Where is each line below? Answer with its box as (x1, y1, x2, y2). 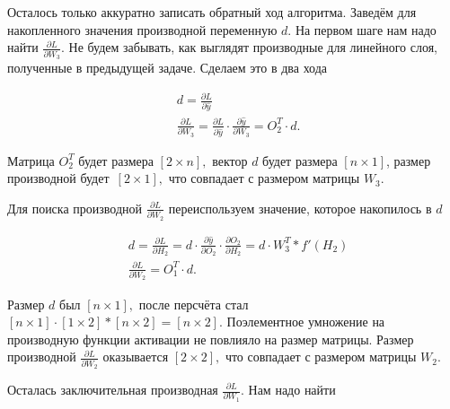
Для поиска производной (7, 198, 143, 217)
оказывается (102, 347, 169, 366)
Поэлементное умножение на (226, 312, 385, 331)
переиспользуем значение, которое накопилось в (168, 198, 432, 217)
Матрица (7, 151, 55, 170)
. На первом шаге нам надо (287, 20, 437, 39)
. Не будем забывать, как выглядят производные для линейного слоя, (60, 38, 438, 57)
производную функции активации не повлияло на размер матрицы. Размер (7, 329, 414, 348)
